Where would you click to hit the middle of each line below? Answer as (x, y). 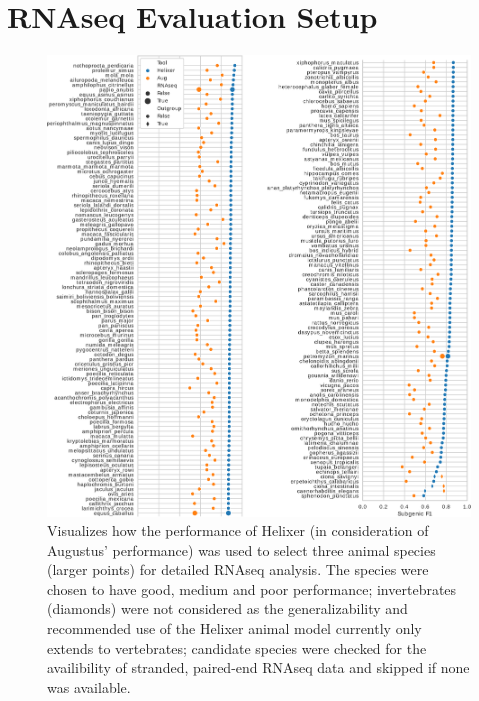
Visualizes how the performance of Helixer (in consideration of (238, 530)
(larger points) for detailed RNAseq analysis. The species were (238, 569)
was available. (89, 686)
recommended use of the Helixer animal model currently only (234, 628)
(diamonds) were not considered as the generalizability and (227, 608)
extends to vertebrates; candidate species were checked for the (237, 647)
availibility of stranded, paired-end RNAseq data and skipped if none (258, 667)
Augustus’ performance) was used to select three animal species (241, 549)
